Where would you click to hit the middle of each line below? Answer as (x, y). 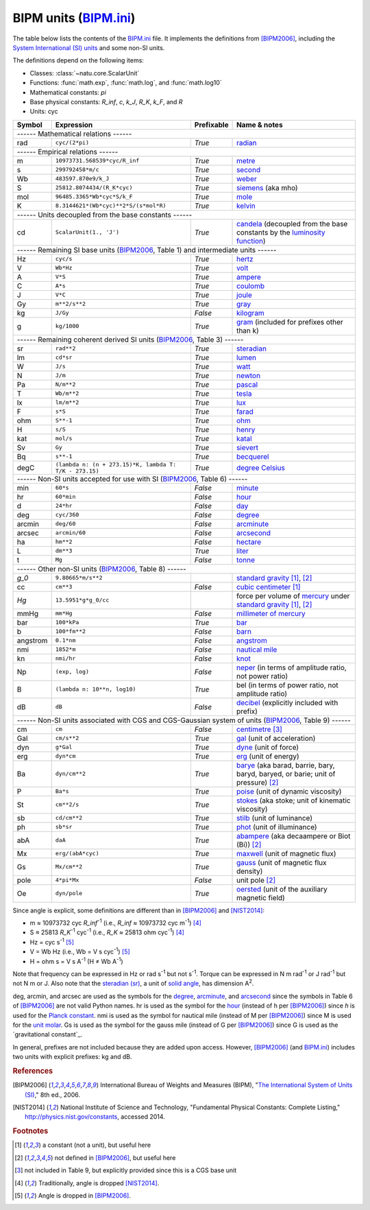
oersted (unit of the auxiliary (282, 889)
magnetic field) (261, 897)
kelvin (246, 206)
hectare (249, 542)
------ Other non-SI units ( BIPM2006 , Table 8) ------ (101, 569)
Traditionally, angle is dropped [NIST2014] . (99, 1183)
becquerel (253, 456)
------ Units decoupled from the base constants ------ (104, 215)
